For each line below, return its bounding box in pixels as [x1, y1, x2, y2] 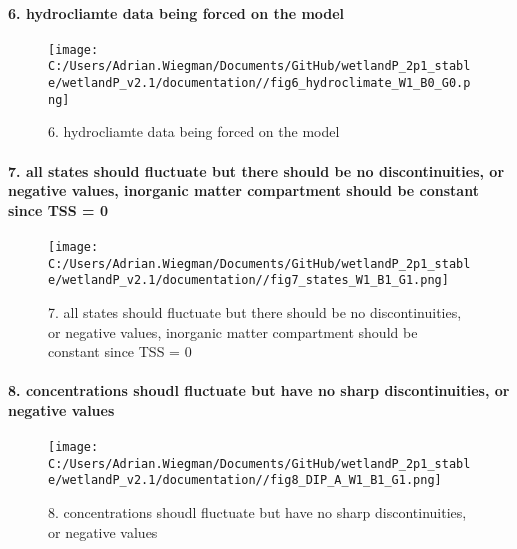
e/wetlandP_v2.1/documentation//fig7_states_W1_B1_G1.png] [48, 273, 449, 288]
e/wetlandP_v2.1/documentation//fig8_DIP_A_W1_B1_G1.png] [48, 473, 442, 488]
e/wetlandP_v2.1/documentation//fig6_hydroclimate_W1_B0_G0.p [48, 76, 471, 91]
